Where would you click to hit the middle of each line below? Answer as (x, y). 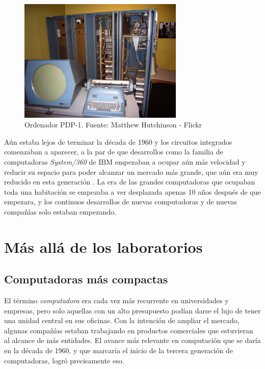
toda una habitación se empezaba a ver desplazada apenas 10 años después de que (132, 191)
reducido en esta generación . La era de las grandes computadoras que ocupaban (130, 182)
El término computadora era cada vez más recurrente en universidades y (116, 300)
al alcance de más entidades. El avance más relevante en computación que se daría (132, 340)
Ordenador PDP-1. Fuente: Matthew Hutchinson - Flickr (113, 125)
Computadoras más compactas (86, 279)
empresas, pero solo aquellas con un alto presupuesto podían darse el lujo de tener (132, 310)
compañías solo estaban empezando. (60, 211)
